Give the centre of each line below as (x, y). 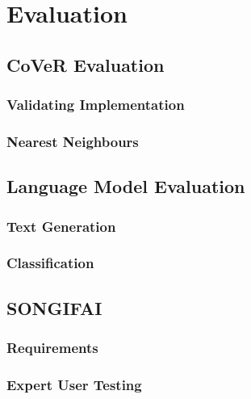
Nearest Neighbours (73, 141)
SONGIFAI (54, 307)
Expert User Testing (74, 384)
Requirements (52, 348)
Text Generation (61, 226)
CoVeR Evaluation (86, 64)
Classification (50, 263)
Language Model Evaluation (126, 186)
